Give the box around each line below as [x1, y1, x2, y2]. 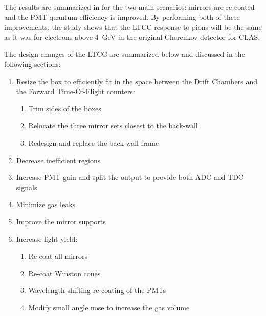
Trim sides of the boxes [28, 103, 101, 114]
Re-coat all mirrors [28, 251, 88, 261]
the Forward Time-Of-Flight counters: [16, 86, 135, 97]
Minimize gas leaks [16, 199, 76, 210]
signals [16, 182, 37, 192]
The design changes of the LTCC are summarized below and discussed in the [4, 49, 245, 59]
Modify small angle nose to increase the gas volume [28, 302, 190, 312]
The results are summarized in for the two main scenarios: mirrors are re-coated [4, 2, 255, 12]
